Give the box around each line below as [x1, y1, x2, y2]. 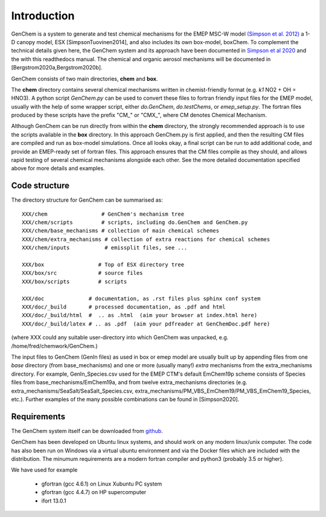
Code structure [11, 181, 69, 191]
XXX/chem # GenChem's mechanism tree [22, 210, 184, 217]
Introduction [11, 9, 75, 22]
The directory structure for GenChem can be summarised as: [11, 196, 163, 204]
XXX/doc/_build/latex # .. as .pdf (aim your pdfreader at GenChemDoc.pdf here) [22, 320, 270, 327]
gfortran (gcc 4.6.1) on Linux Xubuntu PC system [41, 480, 162, 487]
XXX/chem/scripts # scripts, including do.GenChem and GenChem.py [22, 219, 248, 226]
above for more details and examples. [11, 165, 105, 172]
